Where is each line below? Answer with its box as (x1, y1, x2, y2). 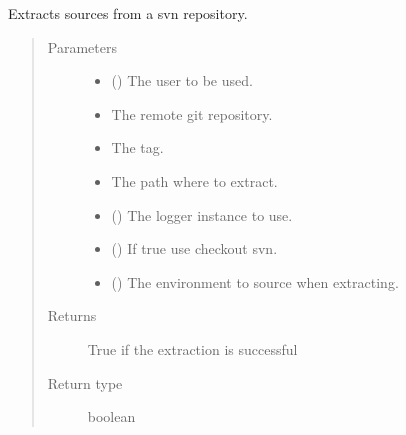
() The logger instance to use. (111, 204, 293, 225)
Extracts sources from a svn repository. (8, 3, 248, 23)
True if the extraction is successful (87, 338, 298, 359)
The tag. (111, 137, 164, 158)
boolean (87, 406, 136, 427)
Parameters (47, 36, 117, 57)
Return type (47, 372, 123, 393)
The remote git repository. (111, 103, 273, 124)
